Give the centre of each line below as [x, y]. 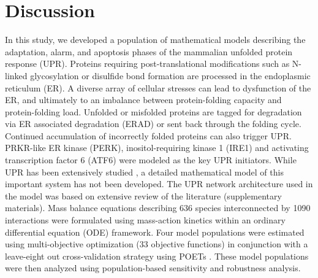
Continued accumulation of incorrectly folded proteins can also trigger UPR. [148, 135]
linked [16, 75]
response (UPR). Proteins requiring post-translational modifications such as [147, 64]
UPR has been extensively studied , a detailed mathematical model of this [144, 172]
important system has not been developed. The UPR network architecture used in [159, 184]
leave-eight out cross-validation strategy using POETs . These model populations [157, 256]
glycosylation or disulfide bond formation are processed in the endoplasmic [170, 75]
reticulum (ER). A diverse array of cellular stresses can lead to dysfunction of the [158, 87]
